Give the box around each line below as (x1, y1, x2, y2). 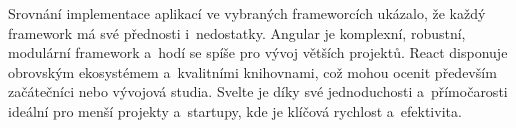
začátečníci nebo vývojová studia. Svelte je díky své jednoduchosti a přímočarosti (8, 81, 508, 102)
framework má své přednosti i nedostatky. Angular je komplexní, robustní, (8, 22, 466, 43)
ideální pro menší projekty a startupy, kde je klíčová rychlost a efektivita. (8, 100, 462, 121)
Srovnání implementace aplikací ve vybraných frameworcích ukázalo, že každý (8, 3, 486, 23)
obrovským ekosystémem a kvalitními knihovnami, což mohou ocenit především (8, 61, 497, 82)
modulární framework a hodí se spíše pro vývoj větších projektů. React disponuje (8, 42, 508, 63)
